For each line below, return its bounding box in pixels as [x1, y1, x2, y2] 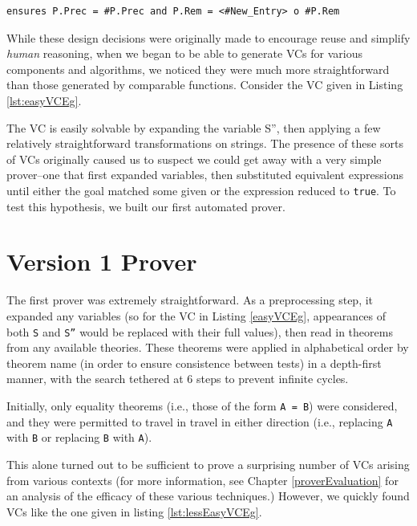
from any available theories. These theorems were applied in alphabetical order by [6, 339, 409, 356]
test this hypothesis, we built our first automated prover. [6, 198, 285, 214]
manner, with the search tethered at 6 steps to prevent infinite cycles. [6, 370, 349, 387]
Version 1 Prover [6, 245, 197, 278]
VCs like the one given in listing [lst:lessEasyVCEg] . [6, 503, 262, 520]
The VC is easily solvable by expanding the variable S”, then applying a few [6, 119, 381, 136]
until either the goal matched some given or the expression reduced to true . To [6, 181, 396, 198]
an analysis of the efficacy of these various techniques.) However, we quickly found [6, 487, 410, 504]
